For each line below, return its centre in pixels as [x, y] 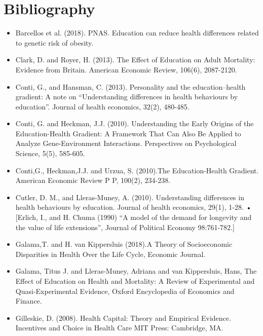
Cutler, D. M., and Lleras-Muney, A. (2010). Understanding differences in [130, 197]
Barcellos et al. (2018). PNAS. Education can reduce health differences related [137, 33]
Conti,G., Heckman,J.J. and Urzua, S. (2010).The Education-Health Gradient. [137, 170]
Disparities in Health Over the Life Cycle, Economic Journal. [110, 254]
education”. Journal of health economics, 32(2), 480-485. [102, 106]
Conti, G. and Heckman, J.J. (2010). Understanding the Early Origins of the [135, 123]
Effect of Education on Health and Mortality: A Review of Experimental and [135, 281]
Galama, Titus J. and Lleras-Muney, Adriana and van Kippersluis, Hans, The [136, 271]
